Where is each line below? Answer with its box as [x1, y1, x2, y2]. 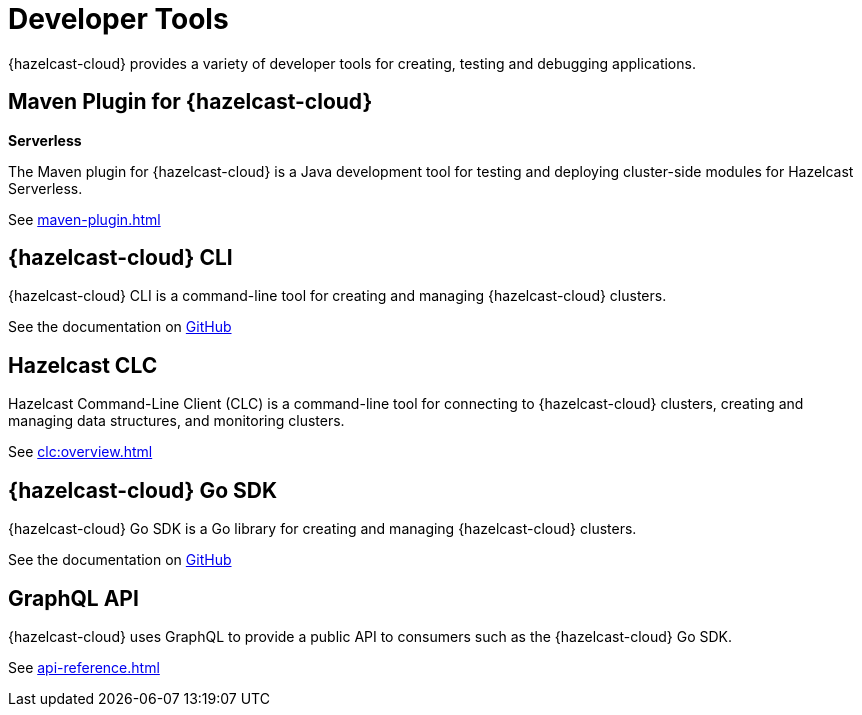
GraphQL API [8, 585, 139, 611]
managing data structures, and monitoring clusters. [8, 412, 345, 430]
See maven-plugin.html [8, 210, 161, 228]
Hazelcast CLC [8, 352, 158, 378]
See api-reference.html [8, 658, 160, 676]
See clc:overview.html [8, 443, 153, 461]
